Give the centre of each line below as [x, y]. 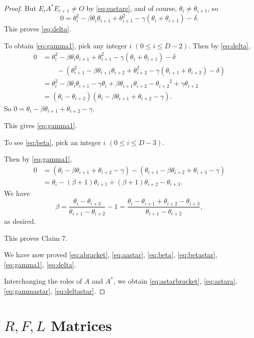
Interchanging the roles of [43, 281]
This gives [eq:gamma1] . [41, 125]
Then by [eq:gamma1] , [38, 159]
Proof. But [20, 8]
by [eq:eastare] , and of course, [132, 8]
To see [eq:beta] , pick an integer [53, 142]
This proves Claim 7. [36, 238]
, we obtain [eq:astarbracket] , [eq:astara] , [175, 281]
